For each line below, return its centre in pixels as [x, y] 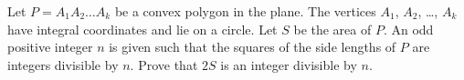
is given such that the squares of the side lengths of [253, 47]
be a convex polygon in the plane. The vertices [245, 11]
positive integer [50, 47]
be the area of [332, 29]
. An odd [408, 29]
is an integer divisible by [289, 64]
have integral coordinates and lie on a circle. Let [142, 29]
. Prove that [164, 64]
